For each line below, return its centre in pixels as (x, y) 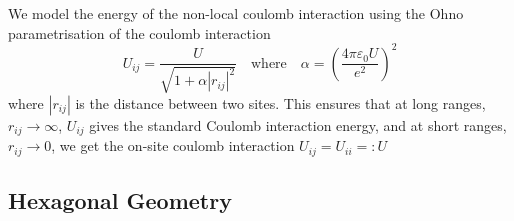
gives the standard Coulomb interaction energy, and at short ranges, (298, 124)
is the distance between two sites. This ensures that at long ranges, (280, 102)
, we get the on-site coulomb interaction (173, 145)
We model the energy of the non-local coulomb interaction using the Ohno (236, 13)
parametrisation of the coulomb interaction (139, 32)
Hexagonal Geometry (120, 199)
